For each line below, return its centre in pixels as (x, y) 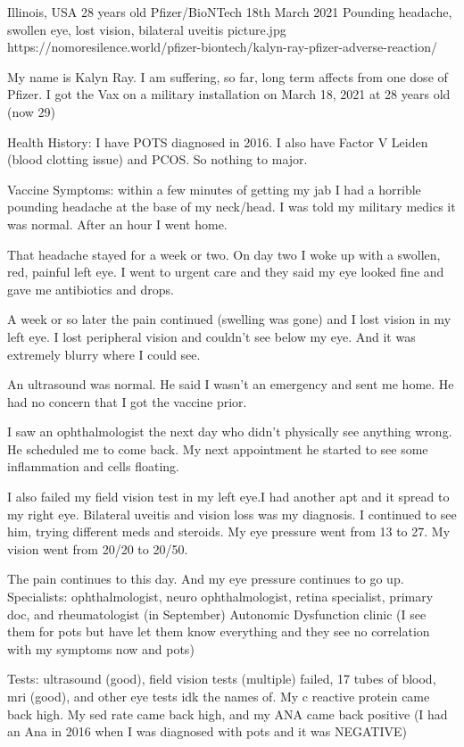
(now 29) (32, 111)
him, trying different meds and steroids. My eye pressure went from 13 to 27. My (229, 531)
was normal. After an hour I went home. (117, 224)
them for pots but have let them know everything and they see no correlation (219, 631)
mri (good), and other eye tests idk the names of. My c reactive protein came (219, 696)
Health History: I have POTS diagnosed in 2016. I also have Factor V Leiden (218, 141)
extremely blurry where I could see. (104, 354)
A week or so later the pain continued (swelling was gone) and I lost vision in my (229, 319)
